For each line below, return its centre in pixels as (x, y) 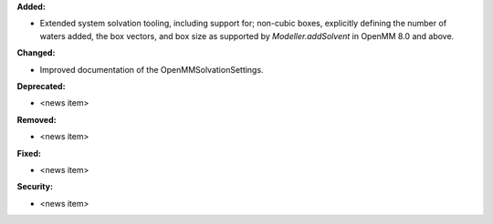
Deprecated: (41, 86)
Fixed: (29, 153)
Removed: (37, 119)
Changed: (36, 53)
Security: (35, 187)
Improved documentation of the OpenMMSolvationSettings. (152, 69)
